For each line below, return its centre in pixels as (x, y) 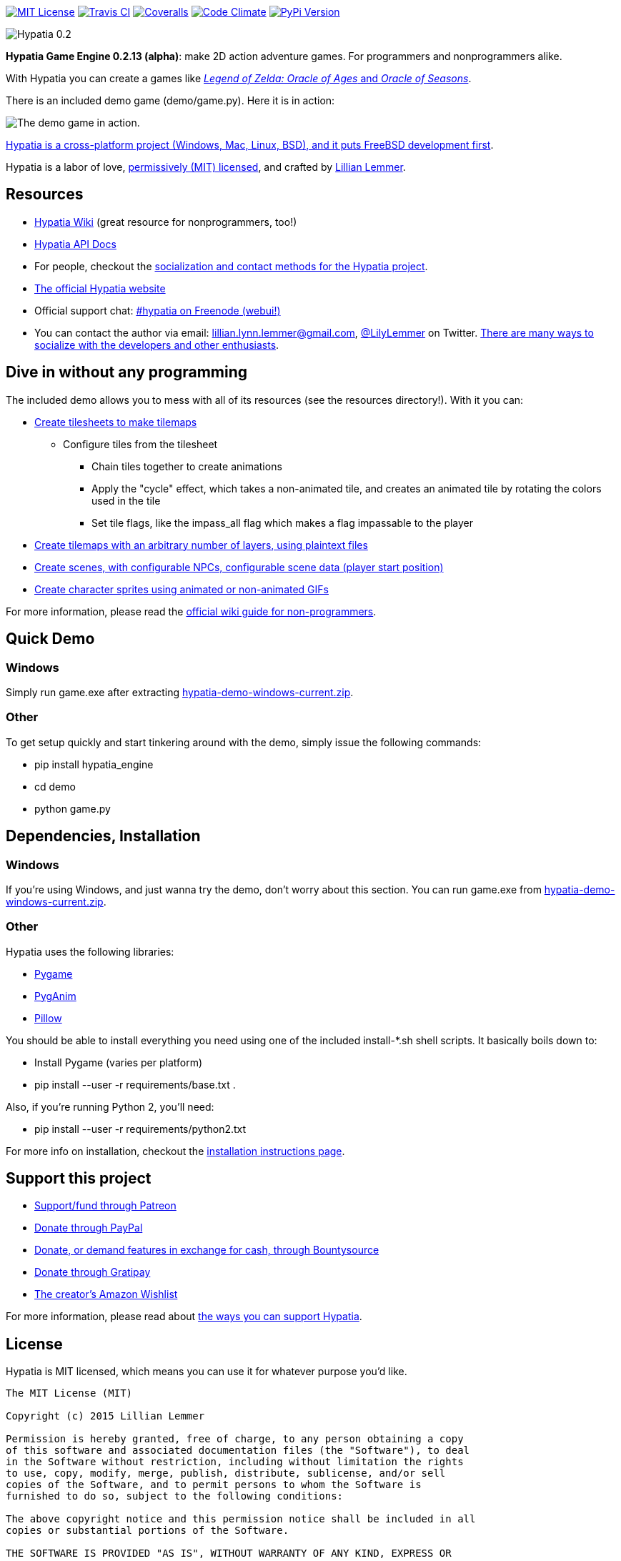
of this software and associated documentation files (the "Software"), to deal (238, 1451)
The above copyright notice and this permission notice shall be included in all (241, 1519)
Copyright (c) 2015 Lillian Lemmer (105, 1416)
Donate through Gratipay (93, 1272)
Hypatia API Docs (75, 244)
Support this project (79, 1179)
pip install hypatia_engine (94, 764)
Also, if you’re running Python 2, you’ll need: (110, 1106)
